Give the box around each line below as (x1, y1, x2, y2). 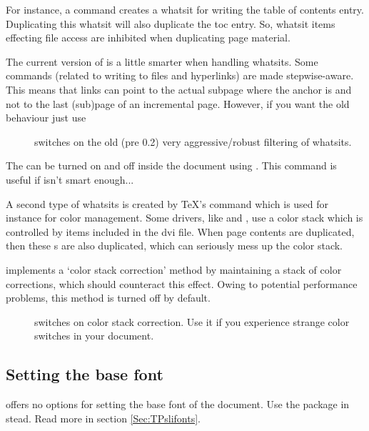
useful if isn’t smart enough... (6, 172, 134, 187)
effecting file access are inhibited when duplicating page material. (6, 30, 290, 45)
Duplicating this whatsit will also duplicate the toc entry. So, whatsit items (6, 16, 335, 31)
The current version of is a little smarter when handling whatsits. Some (6, 54, 318, 69)
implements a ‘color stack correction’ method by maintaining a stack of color (6, 262, 342, 277)
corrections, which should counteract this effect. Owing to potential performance (6, 276, 358, 291)
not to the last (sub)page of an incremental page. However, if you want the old (6, 96, 350, 111)
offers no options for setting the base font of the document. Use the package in (6, 397, 350, 412)
